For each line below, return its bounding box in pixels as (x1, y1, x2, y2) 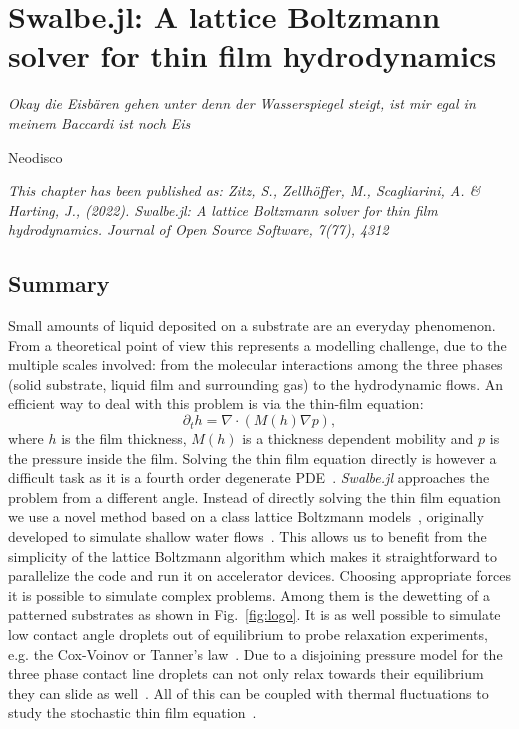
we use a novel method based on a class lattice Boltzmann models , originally (8, 506, 484, 527)
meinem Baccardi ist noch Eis (8, 112, 191, 133)
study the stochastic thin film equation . (8, 702, 257, 723)
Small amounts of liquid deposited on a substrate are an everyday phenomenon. (8, 315, 496, 336)
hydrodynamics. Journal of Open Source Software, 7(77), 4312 (8, 219, 389, 240)
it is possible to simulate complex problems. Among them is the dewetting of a (8, 584, 490, 605)
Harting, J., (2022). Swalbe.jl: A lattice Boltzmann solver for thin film (8, 199, 438, 220)
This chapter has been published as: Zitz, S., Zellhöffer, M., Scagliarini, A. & (8, 180, 481, 201)
